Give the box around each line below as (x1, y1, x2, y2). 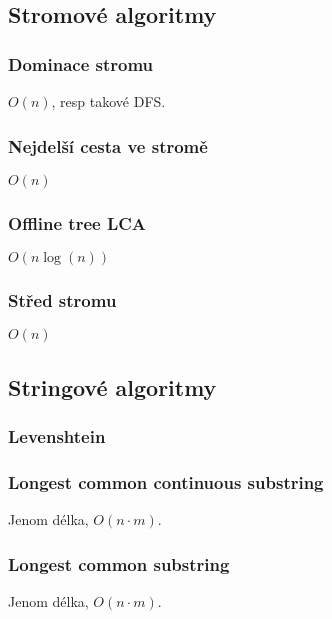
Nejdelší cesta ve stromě (8, 133, 208, 158)
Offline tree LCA (8, 210, 147, 235)
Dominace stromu (8, 51, 154, 76)
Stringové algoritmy (8, 371, 217, 402)
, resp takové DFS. (51, 91, 166, 111)
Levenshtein (8, 423, 106, 448)
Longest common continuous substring (8, 469, 324, 494)
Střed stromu (8, 287, 117, 312)
